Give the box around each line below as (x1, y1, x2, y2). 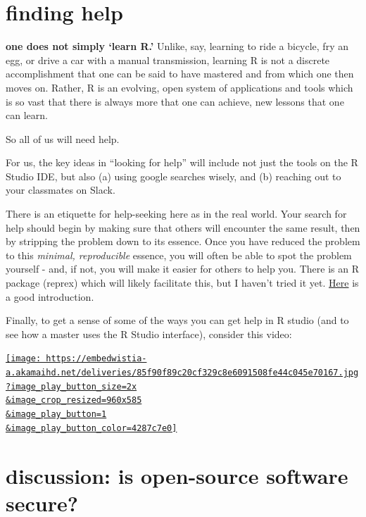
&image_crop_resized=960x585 (6, 395, 142, 406)
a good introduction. (6, 289, 94, 304)
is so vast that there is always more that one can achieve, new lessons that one (6, 94, 344, 108)
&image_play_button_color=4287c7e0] (6, 423, 177, 433)
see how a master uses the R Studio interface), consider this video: (6, 326, 292, 341)
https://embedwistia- (46, 354, 147, 364)
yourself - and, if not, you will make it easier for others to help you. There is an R (6, 261, 359, 276)
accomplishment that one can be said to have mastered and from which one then (6, 66, 354, 81)
